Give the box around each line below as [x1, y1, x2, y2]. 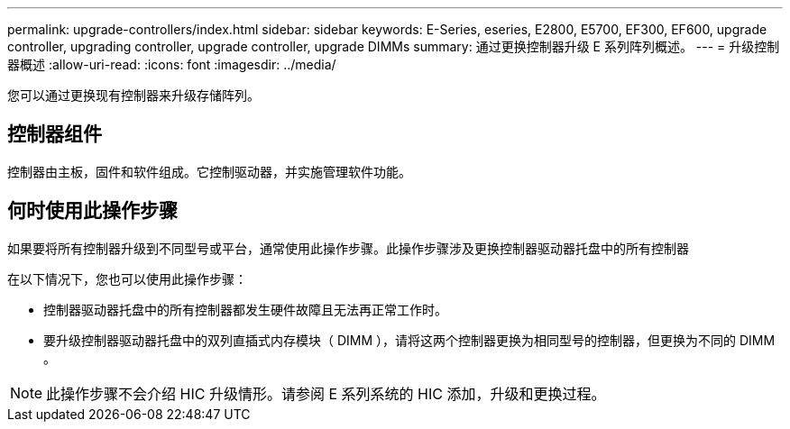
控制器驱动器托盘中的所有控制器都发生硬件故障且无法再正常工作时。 [43, 301, 447, 317]
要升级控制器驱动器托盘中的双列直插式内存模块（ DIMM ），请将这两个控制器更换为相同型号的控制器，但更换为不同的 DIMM [43, 332, 776, 348]
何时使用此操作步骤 [7, 199, 178, 223]
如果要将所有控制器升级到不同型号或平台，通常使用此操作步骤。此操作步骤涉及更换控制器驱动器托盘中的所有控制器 [7, 240, 689, 256]
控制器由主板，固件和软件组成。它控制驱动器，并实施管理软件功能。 [7, 163, 411, 179]
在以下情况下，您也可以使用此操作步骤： [7, 270, 247, 287]
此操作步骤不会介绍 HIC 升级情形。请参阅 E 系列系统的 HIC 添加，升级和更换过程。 [46, 384, 606, 403]
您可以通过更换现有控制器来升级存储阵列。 [7, 87, 260, 103]
